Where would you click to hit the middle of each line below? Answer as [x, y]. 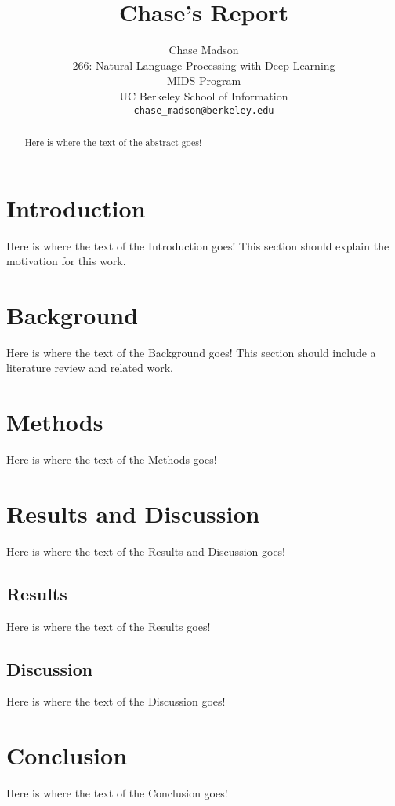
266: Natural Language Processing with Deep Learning [204, 65]
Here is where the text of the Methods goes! [112, 460]
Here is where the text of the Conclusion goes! [117, 793]
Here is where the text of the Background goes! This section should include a [191, 352]
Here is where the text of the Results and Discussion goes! [146, 551]
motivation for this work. [66, 261]
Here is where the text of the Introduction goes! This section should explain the [198, 245]
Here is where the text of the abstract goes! [113, 142]
